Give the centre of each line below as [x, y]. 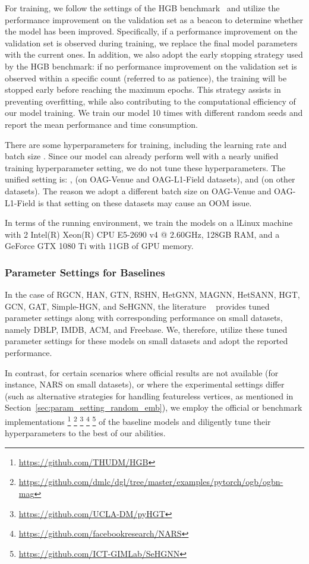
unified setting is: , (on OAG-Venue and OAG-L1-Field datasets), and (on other [150, 179]
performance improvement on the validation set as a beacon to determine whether [154, 19]
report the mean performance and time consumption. [101, 124]
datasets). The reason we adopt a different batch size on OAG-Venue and [138, 190]
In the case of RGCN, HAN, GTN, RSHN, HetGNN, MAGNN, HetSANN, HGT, [152, 294]
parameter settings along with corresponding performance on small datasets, [144, 318]
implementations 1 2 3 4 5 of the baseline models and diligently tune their [138, 420]
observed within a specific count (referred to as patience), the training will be [146, 78]
